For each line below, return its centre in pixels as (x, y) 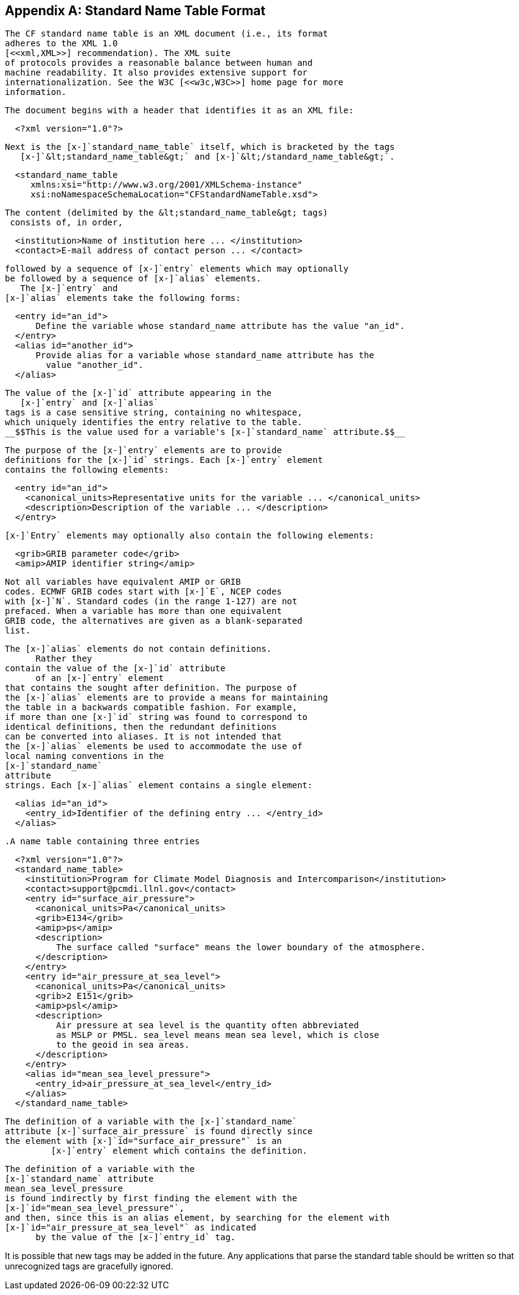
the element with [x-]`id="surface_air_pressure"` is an (144, 1141)
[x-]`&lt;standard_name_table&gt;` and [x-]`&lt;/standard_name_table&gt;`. (207, 157)
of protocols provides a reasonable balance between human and (159, 63)
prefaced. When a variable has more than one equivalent (144, 611)
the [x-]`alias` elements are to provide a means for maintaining (167, 698)
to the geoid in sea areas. (123, 1045)
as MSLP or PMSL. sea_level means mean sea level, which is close (218, 1035)
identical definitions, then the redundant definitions (141, 727)
